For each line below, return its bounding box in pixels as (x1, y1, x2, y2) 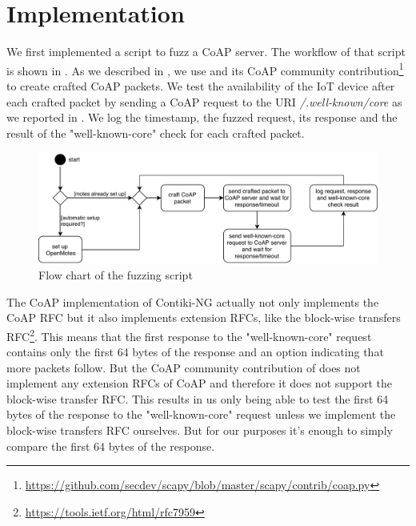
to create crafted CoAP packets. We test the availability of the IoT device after (6, 77, 395, 94)
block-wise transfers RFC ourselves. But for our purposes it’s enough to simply (6, 422, 393, 439)
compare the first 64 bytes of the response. (6, 437, 215, 454)
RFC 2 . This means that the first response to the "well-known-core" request (6, 325, 372, 344)
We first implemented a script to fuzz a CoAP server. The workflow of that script (6, 43, 406, 60)
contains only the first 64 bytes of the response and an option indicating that (6, 343, 384, 360)
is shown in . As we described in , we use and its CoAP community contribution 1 (6, 59, 404, 78)
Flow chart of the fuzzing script (38, 267, 193, 283)
